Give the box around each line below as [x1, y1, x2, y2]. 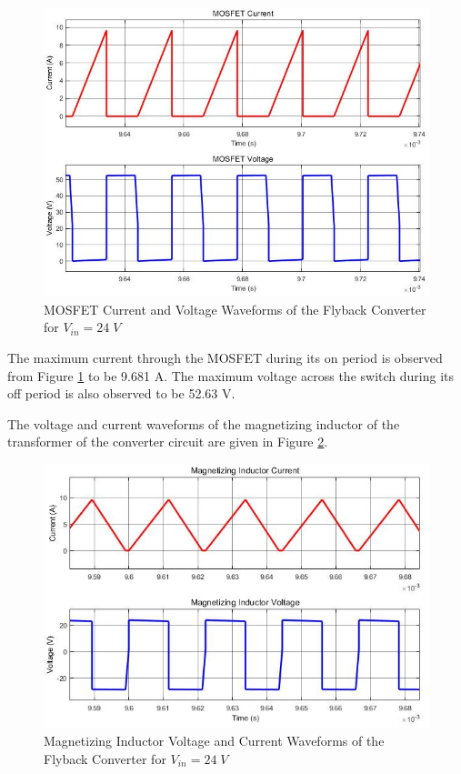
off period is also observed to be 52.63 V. [7, 384, 236, 403]
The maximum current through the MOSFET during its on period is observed [7, 347, 443, 367]
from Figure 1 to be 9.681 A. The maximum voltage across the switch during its [7, 366, 455, 385]
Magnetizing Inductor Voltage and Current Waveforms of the [44, 731, 385, 750]
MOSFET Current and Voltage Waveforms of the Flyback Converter [44, 299, 426, 318]
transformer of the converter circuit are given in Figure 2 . [7, 432, 328, 451]
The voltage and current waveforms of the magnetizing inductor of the [7, 414, 400, 433]
